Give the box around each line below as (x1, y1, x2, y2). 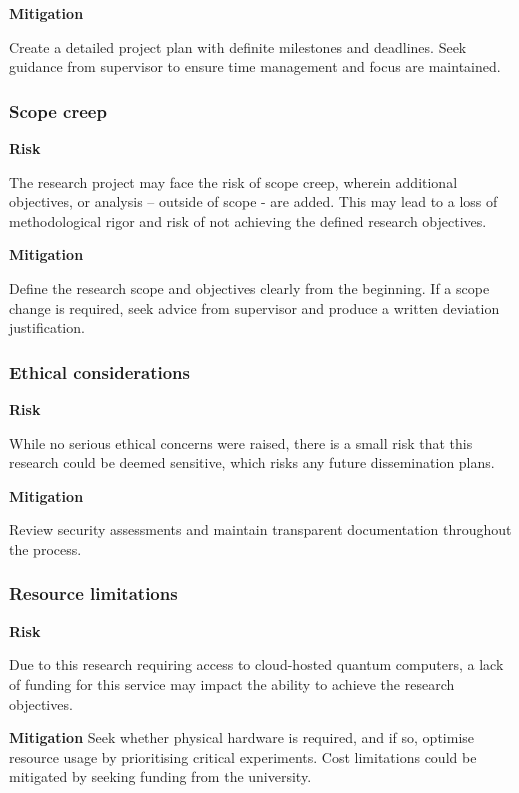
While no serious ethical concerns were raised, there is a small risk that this (9, 432, 473, 453)
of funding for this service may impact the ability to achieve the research (9, 673, 455, 694)
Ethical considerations (9, 359, 190, 384)
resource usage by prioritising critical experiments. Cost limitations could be (9, 746, 477, 767)
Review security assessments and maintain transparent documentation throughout (9, 519, 512, 540)
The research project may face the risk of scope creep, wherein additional (9, 171, 458, 192)
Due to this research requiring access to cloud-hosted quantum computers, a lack (9, 654, 504, 675)
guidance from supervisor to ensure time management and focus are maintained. (9, 56, 501, 77)
